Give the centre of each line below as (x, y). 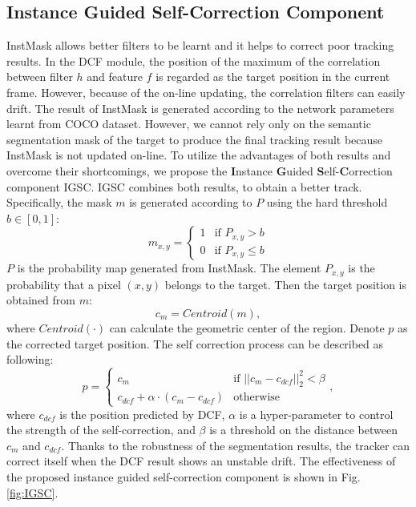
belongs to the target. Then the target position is (286, 284)
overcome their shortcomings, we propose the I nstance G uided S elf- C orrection (200, 170)
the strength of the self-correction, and (101, 430)
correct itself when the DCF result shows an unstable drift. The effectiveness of (201, 461)
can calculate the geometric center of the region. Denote (247, 327)
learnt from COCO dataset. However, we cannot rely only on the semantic (189, 124)
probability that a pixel (64, 284)
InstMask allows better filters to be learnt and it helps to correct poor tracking (200, 45)
